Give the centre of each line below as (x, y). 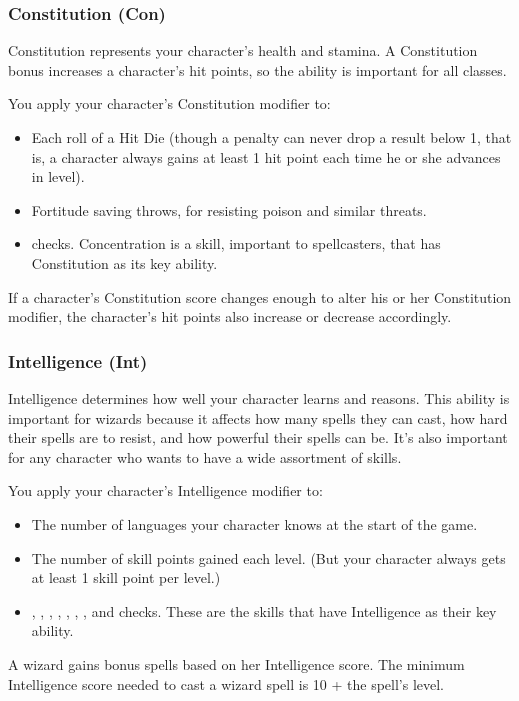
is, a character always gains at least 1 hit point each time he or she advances (266, 156)
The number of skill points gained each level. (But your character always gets (268, 557)
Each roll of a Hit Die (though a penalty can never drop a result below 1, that (271, 137)
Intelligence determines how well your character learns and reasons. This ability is (259, 397)
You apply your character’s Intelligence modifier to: (165, 490)
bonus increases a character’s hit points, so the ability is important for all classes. (257, 69)
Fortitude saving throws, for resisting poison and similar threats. (229, 209)
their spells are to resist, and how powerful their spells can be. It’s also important (258, 437)
